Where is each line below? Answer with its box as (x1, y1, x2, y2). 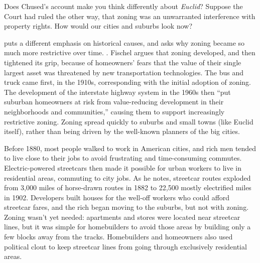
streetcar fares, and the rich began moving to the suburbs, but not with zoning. (4, 202, 249, 212)
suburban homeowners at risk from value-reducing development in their (4, 96, 224, 107)
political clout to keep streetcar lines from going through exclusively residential (4, 241, 247, 251)
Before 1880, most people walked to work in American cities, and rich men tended (4, 143, 256, 153)
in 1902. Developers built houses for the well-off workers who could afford (4, 192, 230, 202)
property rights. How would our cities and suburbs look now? (4, 21, 193, 31)
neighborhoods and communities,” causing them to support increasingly (4, 106, 225, 116)
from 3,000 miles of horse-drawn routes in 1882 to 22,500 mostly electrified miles (4, 182, 251, 193)
